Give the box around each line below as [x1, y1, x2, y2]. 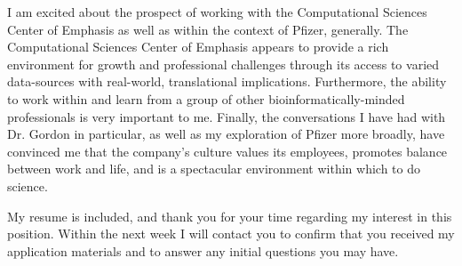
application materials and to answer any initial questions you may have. [7, 241, 399, 260]
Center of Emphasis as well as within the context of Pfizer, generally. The [7, 20, 409, 38]
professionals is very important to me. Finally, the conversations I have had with [7, 107, 446, 125]
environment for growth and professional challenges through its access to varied [7, 54, 440, 73]
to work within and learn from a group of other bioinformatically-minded [7, 89, 405, 108]
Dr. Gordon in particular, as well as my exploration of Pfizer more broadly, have [7, 125, 445, 143]
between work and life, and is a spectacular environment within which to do [7, 159, 420, 178]
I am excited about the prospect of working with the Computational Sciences [7, 3, 427, 20]
